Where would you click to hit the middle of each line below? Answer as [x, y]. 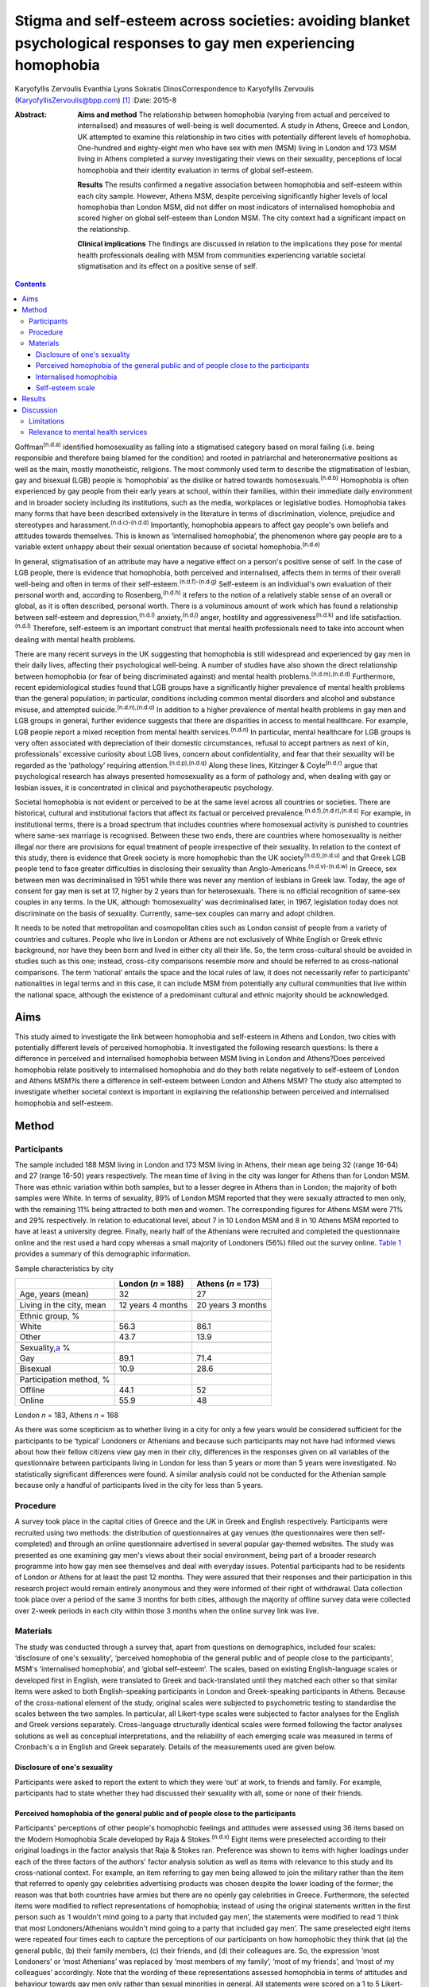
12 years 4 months [153, 1305]
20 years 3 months [232, 1305]
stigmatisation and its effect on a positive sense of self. [167, 266]
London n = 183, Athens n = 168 [67, 1415]
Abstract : [31, 114]
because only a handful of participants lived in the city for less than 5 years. [139, 1485]
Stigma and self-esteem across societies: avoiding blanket [213, 21]
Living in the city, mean [63, 1305]
